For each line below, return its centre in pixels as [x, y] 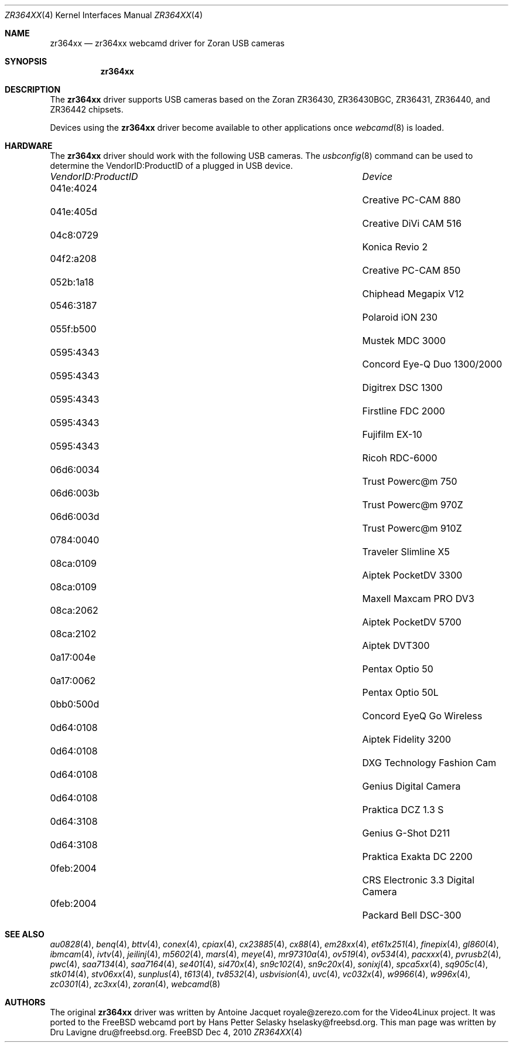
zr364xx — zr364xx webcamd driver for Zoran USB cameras [167, 43]
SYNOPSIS [26, 61]
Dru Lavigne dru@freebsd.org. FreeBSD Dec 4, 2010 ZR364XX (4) [176, 1032]
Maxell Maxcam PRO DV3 [418, 599]
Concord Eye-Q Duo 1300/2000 [432, 364]
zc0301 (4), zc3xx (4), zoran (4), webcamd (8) [135, 984]
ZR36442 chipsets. [87, 109]
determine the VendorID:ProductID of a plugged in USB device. [171, 166]
